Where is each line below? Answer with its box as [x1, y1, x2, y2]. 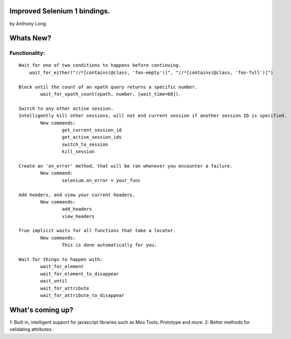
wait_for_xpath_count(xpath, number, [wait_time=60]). [40, 91, 181, 97]
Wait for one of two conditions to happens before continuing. [19, 62, 181, 68]
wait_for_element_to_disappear [40, 271, 119, 277]
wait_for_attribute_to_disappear [40, 292, 124, 298]
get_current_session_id [62, 127, 122, 133]
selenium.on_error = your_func [62, 177, 141, 183]
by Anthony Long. [9, 21, 47, 27]
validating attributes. [9, 326, 53, 332]
